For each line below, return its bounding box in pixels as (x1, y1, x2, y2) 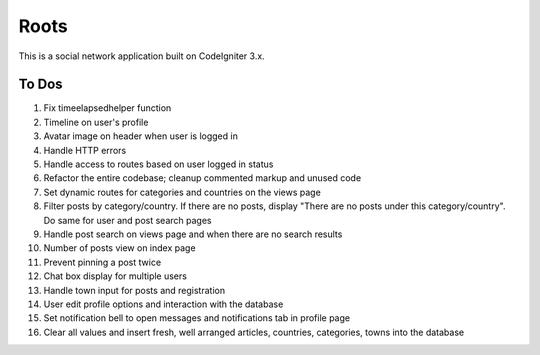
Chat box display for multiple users (43, 270, 187, 282)
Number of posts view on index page (43, 242, 196, 254)
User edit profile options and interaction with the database (43, 298, 284, 310)
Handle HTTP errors (43, 144, 127, 156)
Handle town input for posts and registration (43, 284, 225, 296)
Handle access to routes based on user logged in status (43, 158, 274, 170)
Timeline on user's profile (43, 116, 149, 128)
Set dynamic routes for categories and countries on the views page (43, 186, 322, 198)
